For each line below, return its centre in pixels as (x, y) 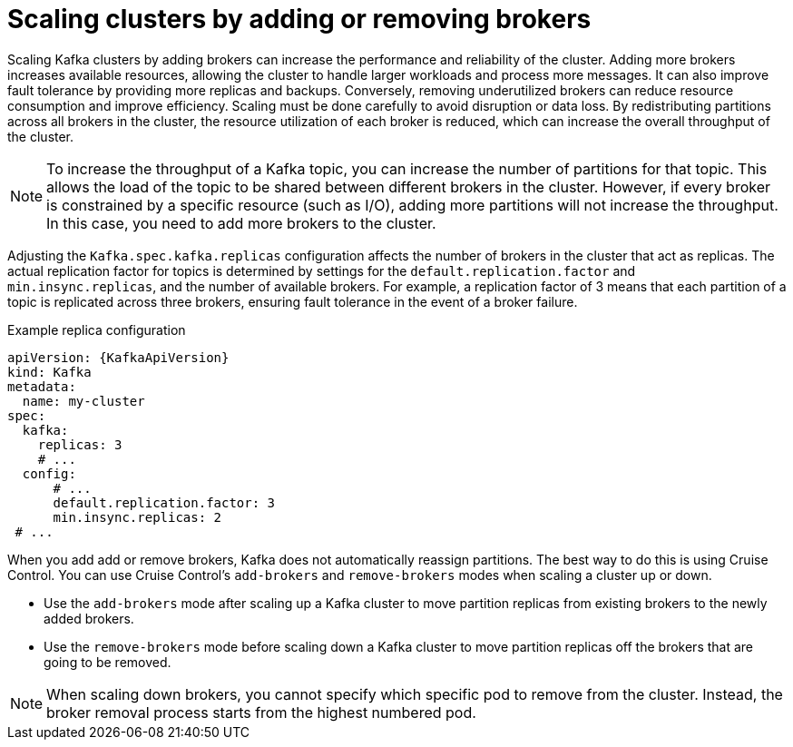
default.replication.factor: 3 (164, 502)
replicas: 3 (80, 444)
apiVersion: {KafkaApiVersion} (118, 357)
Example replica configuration (97, 329)
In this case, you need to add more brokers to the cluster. (241, 223)
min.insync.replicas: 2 (137, 517)
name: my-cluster (83, 401)
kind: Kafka (49, 372)
